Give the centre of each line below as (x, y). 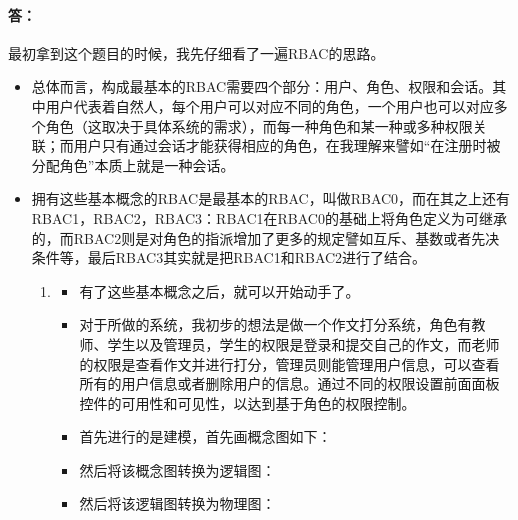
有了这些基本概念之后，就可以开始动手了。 (219, 290)
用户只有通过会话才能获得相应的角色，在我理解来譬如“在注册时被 (287, 145)
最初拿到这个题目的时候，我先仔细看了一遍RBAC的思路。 (196, 52)
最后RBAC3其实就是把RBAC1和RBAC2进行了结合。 (257, 257)
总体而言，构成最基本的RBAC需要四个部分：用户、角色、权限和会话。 (262, 86)
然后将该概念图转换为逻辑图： (177, 469)
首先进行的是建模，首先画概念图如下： (205, 436)
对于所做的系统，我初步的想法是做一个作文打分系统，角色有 (275, 324)
